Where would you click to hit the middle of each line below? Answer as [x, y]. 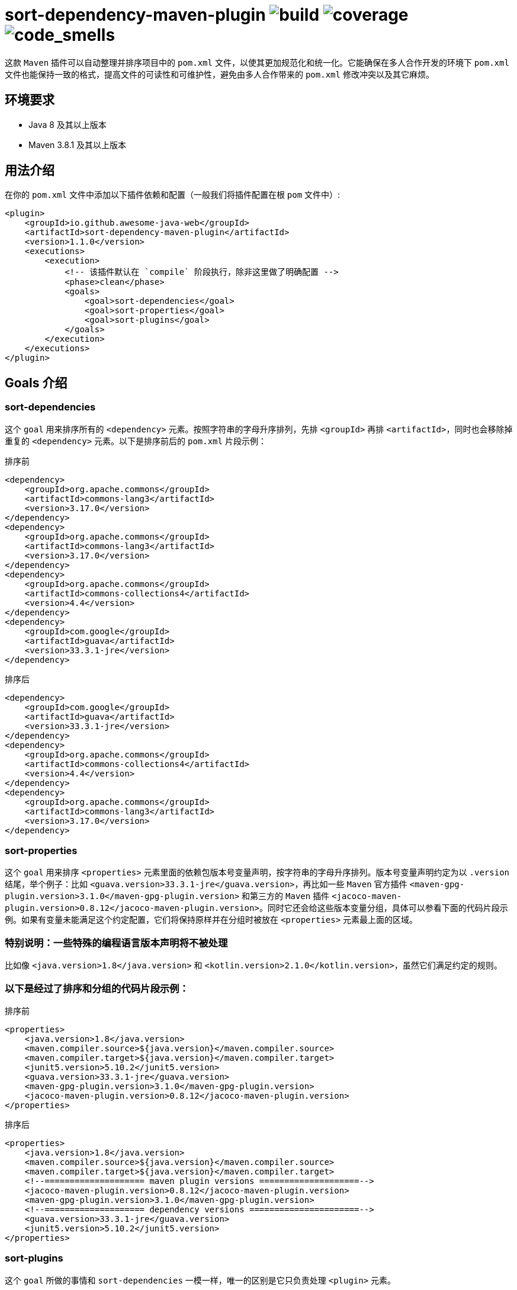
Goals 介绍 [36, 383]
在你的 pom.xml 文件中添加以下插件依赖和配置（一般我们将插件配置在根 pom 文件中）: [173, 195]
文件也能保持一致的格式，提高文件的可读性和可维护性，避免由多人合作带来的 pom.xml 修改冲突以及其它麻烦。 [219, 74]
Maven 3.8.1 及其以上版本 [78, 145]
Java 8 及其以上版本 [68, 124]
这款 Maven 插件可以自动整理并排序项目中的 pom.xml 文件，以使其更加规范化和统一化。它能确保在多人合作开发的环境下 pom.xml [257, 62]
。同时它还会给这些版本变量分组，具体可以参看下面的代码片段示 [383, 908]
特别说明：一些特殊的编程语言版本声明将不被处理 [116, 943]
